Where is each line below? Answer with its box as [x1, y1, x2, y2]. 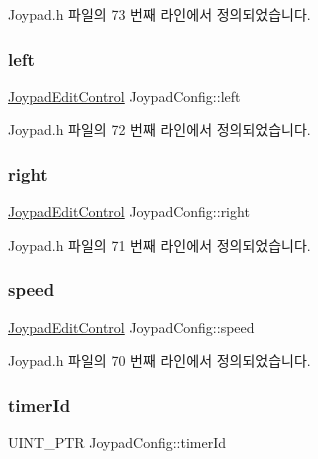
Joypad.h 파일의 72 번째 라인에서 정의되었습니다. [8, 119, 311, 140]
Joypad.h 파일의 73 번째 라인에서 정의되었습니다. [8, 4, 311, 24]
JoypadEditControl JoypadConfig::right [8, 201, 250, 222]
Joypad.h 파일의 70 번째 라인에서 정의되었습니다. [8, 350, 311, 371]
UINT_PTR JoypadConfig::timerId [8, 432, 227, 453]
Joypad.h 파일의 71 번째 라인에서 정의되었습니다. [8, 234, 311, 255]
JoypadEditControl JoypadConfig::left [8, 85, 241, 106]
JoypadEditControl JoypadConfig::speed [8, 316, 255, 337]
